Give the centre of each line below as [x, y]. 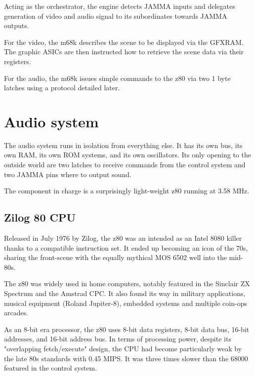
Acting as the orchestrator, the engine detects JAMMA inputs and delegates [120, 6]
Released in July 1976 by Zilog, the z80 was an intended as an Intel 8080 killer [123, 238]
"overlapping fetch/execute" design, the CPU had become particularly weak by [123, 348]
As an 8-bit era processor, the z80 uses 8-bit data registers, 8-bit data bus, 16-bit [127, 329]
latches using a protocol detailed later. [62, 88]
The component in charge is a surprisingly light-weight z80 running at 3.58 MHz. [127, 191]
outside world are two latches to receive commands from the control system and [125, 165]
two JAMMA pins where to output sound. [68, 174]
